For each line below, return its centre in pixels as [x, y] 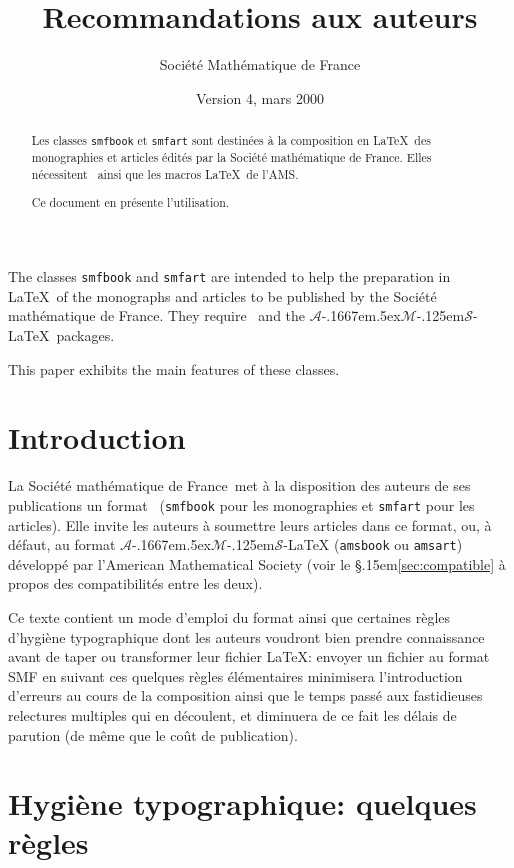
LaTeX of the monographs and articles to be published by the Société [222, 295]
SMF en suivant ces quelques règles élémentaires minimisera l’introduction [235, 675]
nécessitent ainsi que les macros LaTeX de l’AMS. [165, 173]
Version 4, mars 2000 [260, 97]
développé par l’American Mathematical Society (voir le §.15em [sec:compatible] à [257, 563]
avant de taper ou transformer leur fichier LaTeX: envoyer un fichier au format [249, 656]
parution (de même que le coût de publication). [153, 734]
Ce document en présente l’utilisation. [130, 202]
